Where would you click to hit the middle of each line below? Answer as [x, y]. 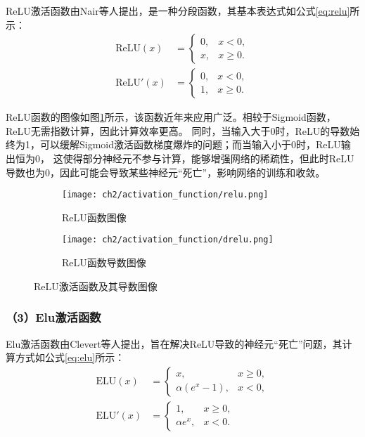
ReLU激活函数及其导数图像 [96, 286]
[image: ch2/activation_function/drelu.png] [168, 240]
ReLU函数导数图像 [104, 262]
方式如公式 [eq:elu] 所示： [70, 357]
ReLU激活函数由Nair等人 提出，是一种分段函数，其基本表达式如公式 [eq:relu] [178, 11]
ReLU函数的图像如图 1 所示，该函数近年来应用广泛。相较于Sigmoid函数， [171, 117]
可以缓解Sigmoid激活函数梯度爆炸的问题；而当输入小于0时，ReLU [190, 144]
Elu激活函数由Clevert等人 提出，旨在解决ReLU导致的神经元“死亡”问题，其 [174, 343]
